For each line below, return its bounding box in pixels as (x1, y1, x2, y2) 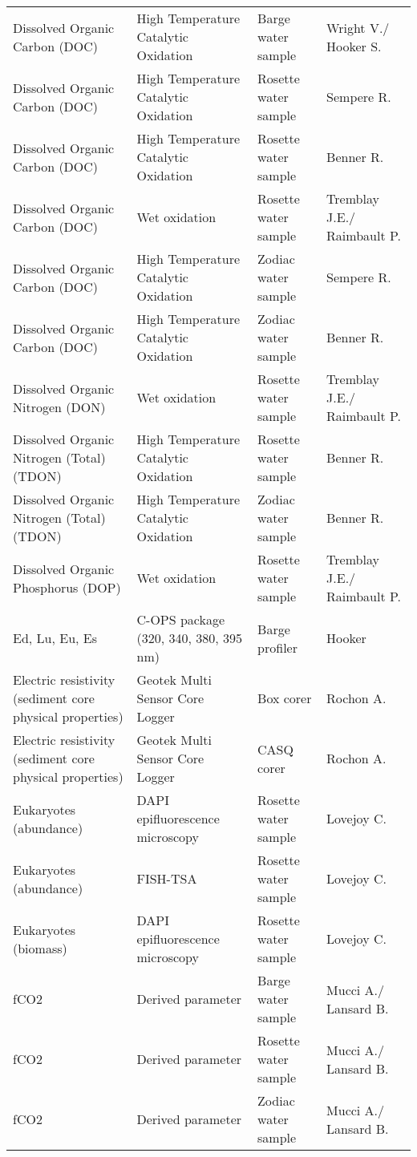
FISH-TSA (136, 869, 197, 888)
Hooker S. (326, 36, 382, 55)
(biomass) (13, 938, 67, 957)
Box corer (257, 689, 312, 707)
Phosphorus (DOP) (13, 577, 121, 597)
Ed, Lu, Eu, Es (13, 629, 98, 647)
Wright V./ (326, 18, 390, 37)
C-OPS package (136, 610, 225, 629)
